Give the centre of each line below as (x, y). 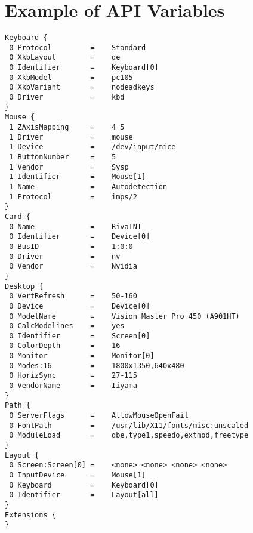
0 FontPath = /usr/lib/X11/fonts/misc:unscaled (129, 425)
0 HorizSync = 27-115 (73, 376)
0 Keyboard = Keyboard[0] (84, 485)
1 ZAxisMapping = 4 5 (67, 127)
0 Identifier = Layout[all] (84, 495)
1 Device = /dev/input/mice (92, 147)
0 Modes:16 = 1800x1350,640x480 (97, 366)
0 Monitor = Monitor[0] (82, 356)
